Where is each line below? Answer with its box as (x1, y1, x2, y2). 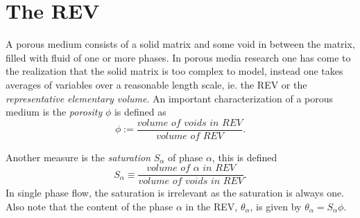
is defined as (114, 105, 166, 119)
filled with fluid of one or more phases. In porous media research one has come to (6, 50, 351, 64)
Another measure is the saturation (6, 149, 151, 164)
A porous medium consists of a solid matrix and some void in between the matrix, (6, 37, 355, 51)
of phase (167, 149, 203, 164)
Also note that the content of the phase (6, 199, 173, 213)
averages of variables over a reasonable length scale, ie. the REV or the (6, 77, 307, 91)
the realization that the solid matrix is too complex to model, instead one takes (6, 64, 343, 78)
